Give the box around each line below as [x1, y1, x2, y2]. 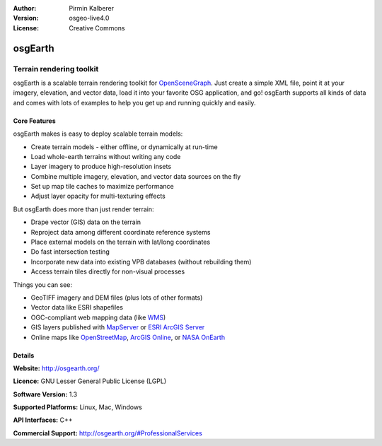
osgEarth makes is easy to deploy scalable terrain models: [13, 129, 183, 138]
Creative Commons [69, 23, 125, 32]
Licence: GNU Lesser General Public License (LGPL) [13, 377, 167, 385]
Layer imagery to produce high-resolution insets [30, 163, 172, 171]
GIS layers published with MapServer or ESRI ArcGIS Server [30, 323, 205, 331]
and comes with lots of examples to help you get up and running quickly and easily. [13, 98, 256, 107]
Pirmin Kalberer [69, 4, 115, 12]
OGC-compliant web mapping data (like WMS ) [30, 313, 166, 322]
